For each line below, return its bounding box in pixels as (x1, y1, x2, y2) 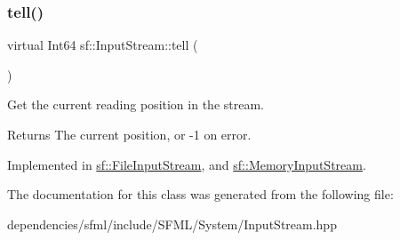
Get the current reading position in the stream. (7, 95, 264, 114)
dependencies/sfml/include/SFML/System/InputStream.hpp (7, 214, 337, 233)
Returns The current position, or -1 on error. (7, 125, 252, 143)
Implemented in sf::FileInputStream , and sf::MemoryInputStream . (7, 155, 366, 173)
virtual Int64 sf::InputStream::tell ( (7, 36, 198, 54)
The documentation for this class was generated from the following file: (7, 185, 394, 204)
